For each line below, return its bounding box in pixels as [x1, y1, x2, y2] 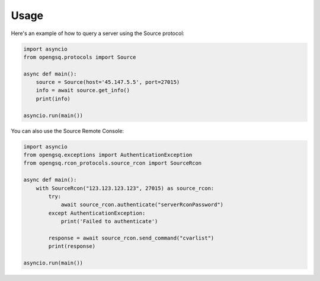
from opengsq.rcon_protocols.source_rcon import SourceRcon [23, 160, 202, 166]
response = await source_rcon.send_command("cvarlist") [48, 235, 215, 241]
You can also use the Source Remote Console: [11, 127, 124, 134]
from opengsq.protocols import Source [23, 53, 136, 61]
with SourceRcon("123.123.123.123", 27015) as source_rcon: [36, 185, 215, 191]
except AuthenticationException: [48, 210, 146, 216]
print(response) [48, 243, 96, 250]
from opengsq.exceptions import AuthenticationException [23, 151, 193, 159]
